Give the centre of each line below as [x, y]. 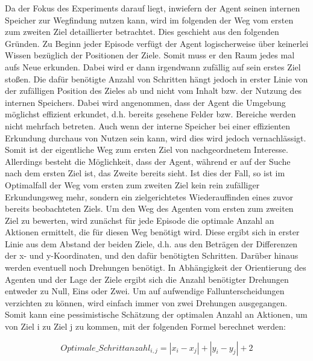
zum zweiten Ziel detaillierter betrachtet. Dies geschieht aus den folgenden [142, 32]
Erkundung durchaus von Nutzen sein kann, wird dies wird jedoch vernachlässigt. [156, 137]
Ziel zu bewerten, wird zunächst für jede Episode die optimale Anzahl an [140, 220]
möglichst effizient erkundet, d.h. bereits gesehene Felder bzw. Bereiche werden [150, 114]
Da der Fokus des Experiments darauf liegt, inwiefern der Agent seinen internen [153, 8]
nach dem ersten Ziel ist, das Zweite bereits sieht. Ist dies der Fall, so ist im [145, 173]
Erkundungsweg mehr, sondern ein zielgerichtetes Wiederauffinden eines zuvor [149, 196]
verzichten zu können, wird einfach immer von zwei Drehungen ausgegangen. [146, 302]
